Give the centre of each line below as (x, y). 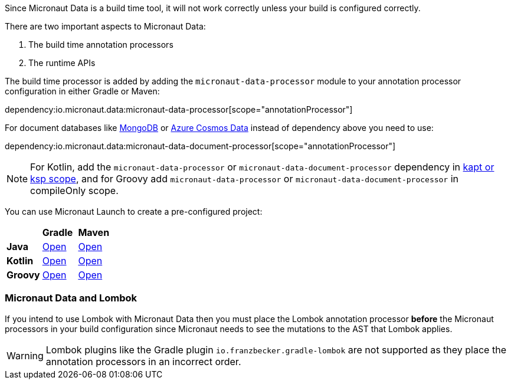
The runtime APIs (62, 63)
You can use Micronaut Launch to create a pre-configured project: (134, 211)
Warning (25, 355)
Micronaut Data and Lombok (71, 298)
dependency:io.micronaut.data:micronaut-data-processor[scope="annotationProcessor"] (179, 109)
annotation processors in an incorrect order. (143, 361)
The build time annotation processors (101, 45)
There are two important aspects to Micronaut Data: (105, 26)
